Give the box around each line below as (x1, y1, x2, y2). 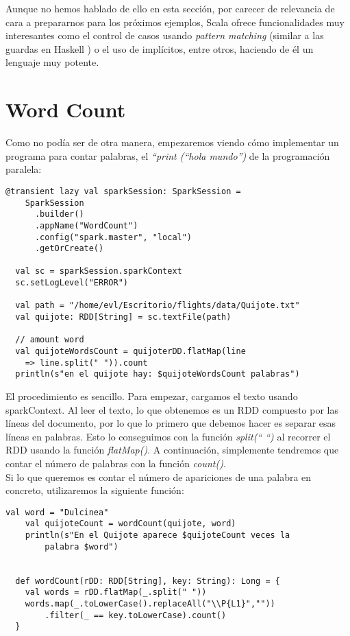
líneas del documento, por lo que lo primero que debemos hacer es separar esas (5, 416, 336, 430)
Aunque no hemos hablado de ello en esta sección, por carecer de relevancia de (5, 1, 335, 15)
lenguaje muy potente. (5, 55, 99, 69)
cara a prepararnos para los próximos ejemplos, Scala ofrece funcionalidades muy (5, 14, 345, 29)
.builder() (34, 209, 84, 220)
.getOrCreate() (34, 244, 104, 254)
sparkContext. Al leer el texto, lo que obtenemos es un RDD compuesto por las (5, 402, 338, 416)
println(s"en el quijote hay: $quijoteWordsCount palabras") (15, 369, 300, 379)
